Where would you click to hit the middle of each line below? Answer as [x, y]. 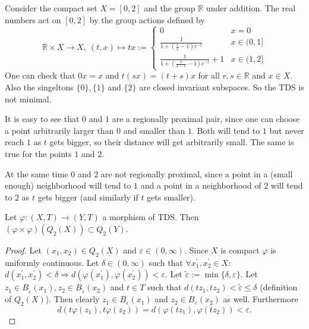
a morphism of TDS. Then [151, 217]
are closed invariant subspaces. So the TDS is [222, 87]
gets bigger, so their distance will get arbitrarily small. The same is [172, 142]
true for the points [38, 153]
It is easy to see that [42, 119]
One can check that [40, 75]
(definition [279, 287]
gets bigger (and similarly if [88, 197]
